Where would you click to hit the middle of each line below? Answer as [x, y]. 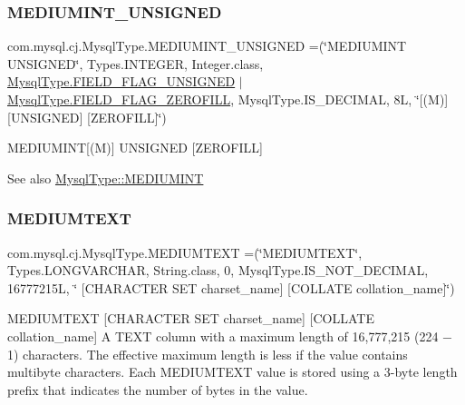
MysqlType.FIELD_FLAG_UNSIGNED [121, 81]
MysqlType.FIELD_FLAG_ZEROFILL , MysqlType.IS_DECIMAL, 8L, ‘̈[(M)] [228, 99]
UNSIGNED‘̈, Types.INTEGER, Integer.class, [136, 63]
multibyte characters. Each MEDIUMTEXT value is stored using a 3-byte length [232, 372]
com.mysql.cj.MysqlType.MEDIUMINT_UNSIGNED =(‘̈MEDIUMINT [207, 46]
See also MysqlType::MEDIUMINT [106, 178]
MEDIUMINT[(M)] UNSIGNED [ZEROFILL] [135, 148]
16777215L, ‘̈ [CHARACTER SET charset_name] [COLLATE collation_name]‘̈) [231, 287]
